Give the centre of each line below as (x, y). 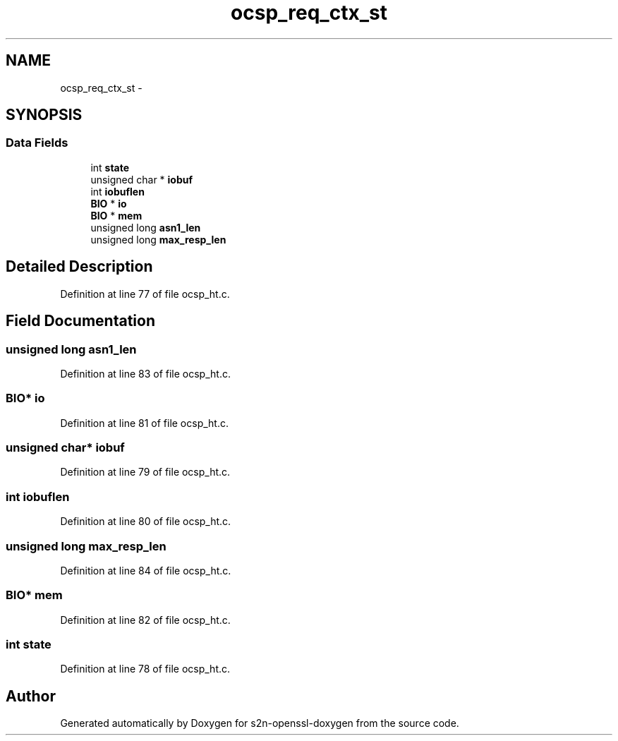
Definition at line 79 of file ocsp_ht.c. (145, 472)
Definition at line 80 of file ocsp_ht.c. (146, 522)
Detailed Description (79, 267)
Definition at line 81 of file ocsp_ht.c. (144, 423)
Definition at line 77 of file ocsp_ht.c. (145, 294)
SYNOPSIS (44, 115)
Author (31, 696)
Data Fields (37, 143)
